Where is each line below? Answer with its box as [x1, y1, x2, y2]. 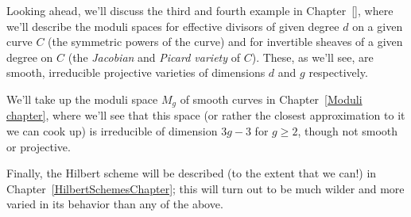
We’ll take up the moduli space [6, 90, 158, 107]
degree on [6, 48, 53, 65]
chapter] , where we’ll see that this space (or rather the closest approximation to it [6, 107, 405, 124]
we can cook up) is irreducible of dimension [6, 123, 218, 139]
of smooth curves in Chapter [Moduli [180, 90, 363, 107]
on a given [352, 17, 403, 34]
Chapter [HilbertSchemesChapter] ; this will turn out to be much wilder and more [6, 180, 405, 196]
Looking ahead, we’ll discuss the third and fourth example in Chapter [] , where [6, 2, 394, 18]
